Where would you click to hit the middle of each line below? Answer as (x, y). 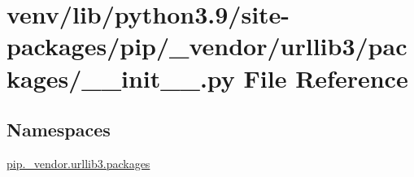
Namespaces (59, 130)
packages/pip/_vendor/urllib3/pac (207, 46)
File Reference (326, 78)
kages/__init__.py (121, 78)
